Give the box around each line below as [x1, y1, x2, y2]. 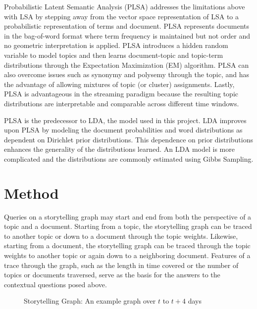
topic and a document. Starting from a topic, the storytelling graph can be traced [4, 221, 252, 231]
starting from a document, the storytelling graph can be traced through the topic [4, 240, 251, 251]
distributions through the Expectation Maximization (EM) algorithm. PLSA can [4, 59, 249, 70]
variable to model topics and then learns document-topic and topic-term [4, 49, 223, 60]
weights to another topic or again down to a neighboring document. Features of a [4, 250, 251, 260]
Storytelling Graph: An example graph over [24, 296, 156, 306]
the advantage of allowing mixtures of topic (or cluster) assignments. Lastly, [4, 79, 235, 89]
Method [4, 182, 59, 203]
